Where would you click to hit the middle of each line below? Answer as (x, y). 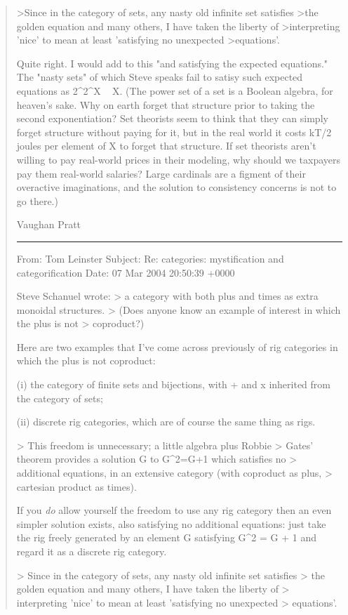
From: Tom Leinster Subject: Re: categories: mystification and (150, 258)
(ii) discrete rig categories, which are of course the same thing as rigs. (166, 422)
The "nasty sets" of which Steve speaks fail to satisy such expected (160, 77)
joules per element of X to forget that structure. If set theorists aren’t (166, 146)
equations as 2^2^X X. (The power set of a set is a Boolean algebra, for (175, 90)
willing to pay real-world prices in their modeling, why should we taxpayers (179, 159)
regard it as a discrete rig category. (92, 551)
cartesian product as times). (76, 486)
